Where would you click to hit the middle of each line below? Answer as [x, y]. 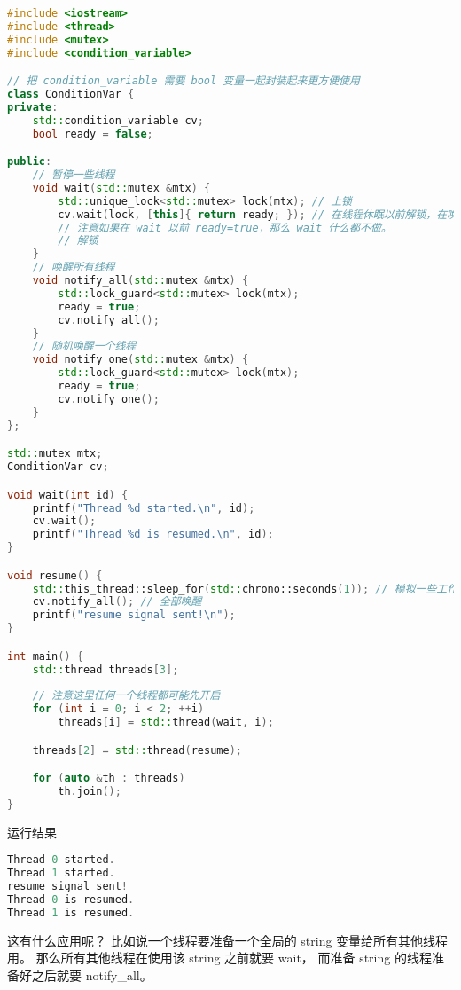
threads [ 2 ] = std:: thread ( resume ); [137, 750]
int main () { [45, 656]
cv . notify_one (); [109, 399]
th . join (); [90, 791]
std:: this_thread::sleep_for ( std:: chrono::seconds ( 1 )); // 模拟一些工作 [245, 589]
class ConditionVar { [71, 94]
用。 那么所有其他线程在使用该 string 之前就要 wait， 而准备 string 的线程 [219, 958]
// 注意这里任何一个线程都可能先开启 [126, 696]
